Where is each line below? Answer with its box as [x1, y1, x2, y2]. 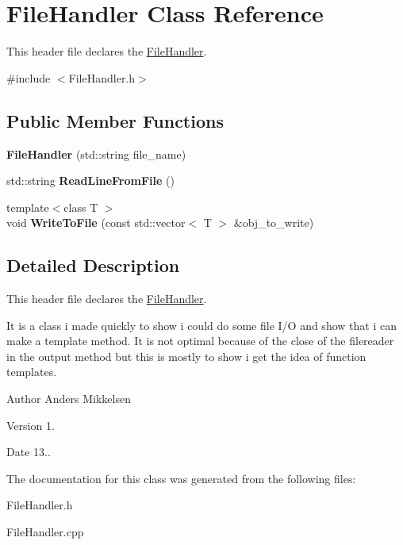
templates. [6, 363, 57, 380]
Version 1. [6, 416, 55, 433]
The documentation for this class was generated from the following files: [6, 470, 356, 486]
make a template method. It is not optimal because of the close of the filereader [6, 332, 394, 349]
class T [63, 198, 98, 215]
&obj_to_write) [233, 214, 314, 231]
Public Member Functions [6, 108, 224, 132]
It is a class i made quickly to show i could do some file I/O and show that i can [6, 317, 397, 333]
